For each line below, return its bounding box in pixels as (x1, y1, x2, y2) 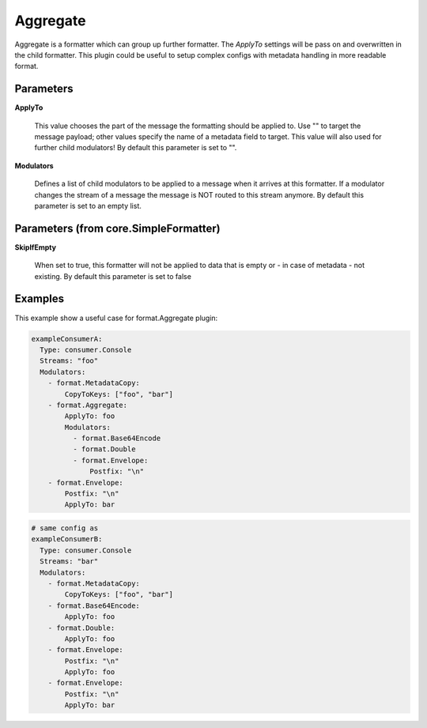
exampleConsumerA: (31, 334, 103, 343)
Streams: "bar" (40, 557, 99, 566)
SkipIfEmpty (14, 242, 57, 252)
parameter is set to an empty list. (34, 201, 142, 210)
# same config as (31, 523, 99, 533)
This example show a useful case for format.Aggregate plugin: (14, 313, 218, 323)
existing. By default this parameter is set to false (34, 271, 191, 281)
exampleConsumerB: (31, 534, 103, 544)
